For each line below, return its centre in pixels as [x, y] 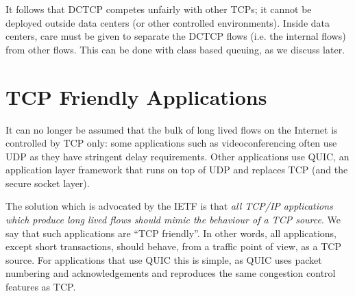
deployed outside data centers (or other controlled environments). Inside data [168, 22]
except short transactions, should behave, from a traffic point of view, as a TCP [173, 246]
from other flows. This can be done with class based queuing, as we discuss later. [175, 49]
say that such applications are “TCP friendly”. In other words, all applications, [171, 233]
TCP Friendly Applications [136, 96]
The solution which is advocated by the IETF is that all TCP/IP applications [169, 206]
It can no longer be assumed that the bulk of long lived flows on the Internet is [172, 129]
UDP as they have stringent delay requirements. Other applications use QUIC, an [177, 156]
